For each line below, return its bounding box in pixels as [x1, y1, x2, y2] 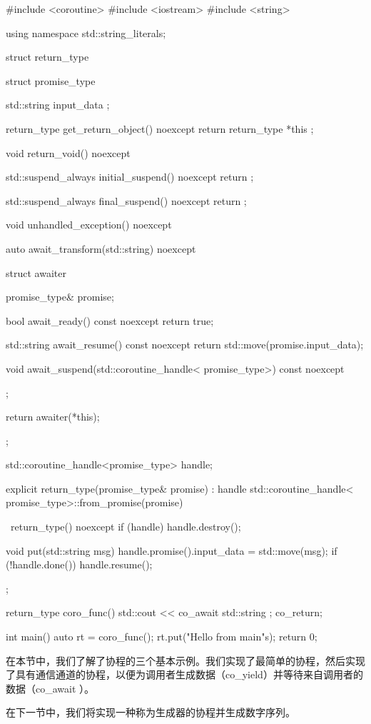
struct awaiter [6, 265, 66, 280]
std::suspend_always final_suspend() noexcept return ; [6, 193, 247, 208]
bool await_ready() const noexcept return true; [6, 313, 214, 328]
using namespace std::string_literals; [6, 25, 166, 40]
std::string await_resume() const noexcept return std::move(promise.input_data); [6, 337, 364, 352]
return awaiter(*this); [6, 409, 100, 424]
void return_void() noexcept [6, 145, 131, 160]
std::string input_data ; [6, 97, 110, 112]
